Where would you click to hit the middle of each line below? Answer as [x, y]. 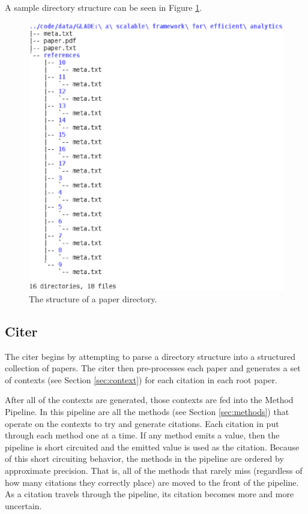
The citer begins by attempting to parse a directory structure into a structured [150, 356]
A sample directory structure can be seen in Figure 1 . [104, 7]
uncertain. [23, 505]
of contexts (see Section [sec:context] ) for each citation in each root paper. [141, 379]
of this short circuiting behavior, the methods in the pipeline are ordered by [144, 459]
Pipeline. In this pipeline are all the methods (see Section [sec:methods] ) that [147, 411]
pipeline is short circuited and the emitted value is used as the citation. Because [152, 447]
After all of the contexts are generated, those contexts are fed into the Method [149, 400]
